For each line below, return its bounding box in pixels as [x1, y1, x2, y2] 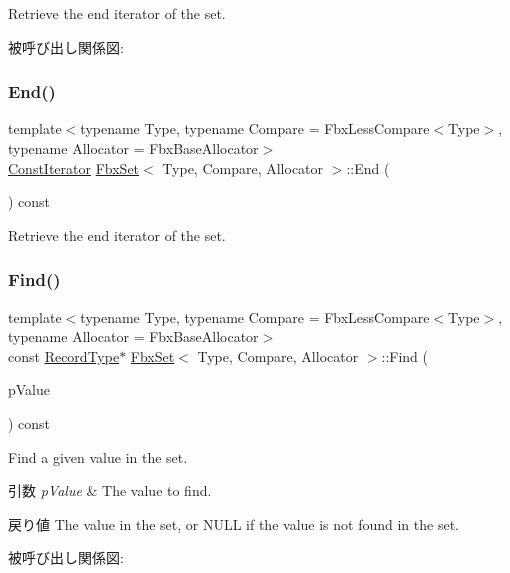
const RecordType [8, 345, 120, 366]
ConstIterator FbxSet [8, 157, 140, 178]
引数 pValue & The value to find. [8, 480, 212, 501]
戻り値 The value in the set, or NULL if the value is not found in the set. [8, 513, 459, 534]
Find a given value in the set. [8, 446, 188, 467]
